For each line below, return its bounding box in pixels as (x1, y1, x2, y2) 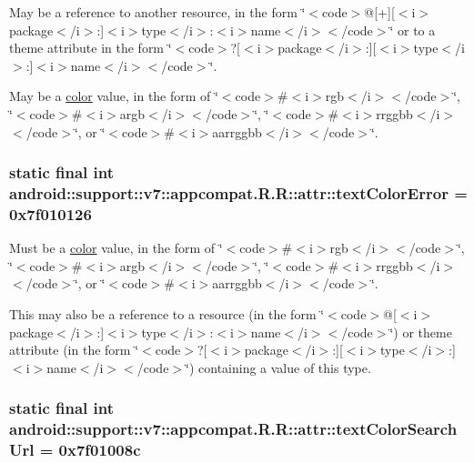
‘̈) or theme (389, 322, 452, 341)
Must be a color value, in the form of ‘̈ (9, 238, 223, 257)
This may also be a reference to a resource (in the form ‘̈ (9, 305, 325, 323)
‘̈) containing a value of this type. (186, 357, 371, 377)
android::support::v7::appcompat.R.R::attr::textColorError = (9, 182, 468, 204)
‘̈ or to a (389, 20, 436, 39)
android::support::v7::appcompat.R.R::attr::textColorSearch (9, 418, 458, 440)
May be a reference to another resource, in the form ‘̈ (9, 3, 306, 21)
